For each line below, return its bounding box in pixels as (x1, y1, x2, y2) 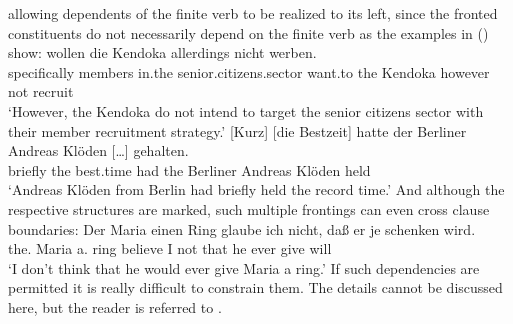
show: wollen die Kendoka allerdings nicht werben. (8, 42, 317, 63)
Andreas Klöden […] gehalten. (8, 140, 189, 161)
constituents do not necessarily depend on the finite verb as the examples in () (8, 22, 489, 43)
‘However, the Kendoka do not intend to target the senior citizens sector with (8, 100, 484, 121)
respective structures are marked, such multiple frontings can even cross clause (8, 198, 490, 219)
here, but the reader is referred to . (8, 296, 222, 317)
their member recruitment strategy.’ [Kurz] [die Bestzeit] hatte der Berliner (8, 120, 467, 141)
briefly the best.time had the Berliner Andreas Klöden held (8, 159, 371, 180)
